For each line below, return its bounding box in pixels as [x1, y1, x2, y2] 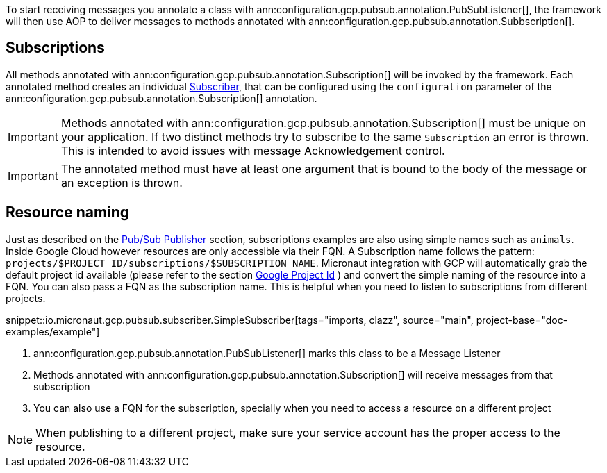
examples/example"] [6, 325, 100, 338]
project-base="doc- [476, 313, 568, 326]
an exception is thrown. [60, 175, 183, 190]
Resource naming [6, 204, 130, 222]
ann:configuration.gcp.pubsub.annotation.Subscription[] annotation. [6, 92, 317, 104]
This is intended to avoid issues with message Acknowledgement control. [60, 143, 445, 158]
